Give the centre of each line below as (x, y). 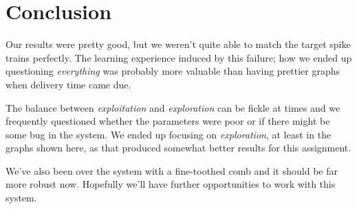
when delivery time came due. (68, 84)
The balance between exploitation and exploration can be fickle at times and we (173, 107)
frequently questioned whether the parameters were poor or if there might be (168, 121)
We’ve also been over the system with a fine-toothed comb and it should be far (172, 170)
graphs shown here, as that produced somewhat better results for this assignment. (178, 148)
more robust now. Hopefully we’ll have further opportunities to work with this (171, 184)
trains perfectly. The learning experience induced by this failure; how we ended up (179, 57)
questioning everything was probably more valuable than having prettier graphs (173, 71)
